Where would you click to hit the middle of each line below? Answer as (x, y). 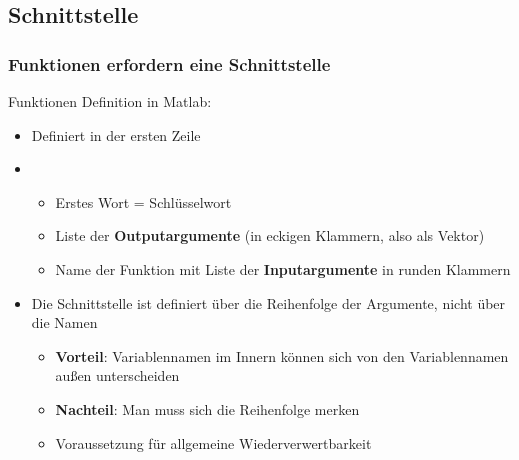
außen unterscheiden (117, 375)
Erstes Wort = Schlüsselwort (143, 201)
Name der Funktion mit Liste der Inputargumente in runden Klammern (283, 268)
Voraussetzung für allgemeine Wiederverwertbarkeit (213, 442)
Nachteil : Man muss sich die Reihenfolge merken (207, 408)
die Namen (64, 322)
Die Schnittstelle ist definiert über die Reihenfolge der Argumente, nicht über (268, 302)
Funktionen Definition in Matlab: (110, 101)
